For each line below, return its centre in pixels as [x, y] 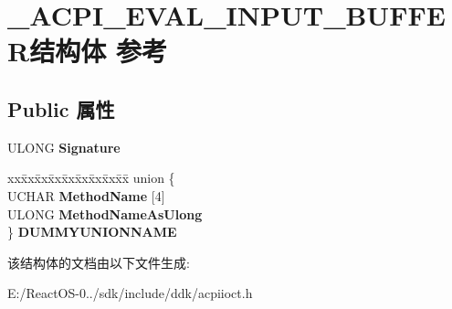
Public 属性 [61, 108]
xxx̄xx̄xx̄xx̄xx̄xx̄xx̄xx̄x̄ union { [91, 178]
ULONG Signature [64, 147]
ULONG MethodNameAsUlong [105, 213]
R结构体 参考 [87, 51]
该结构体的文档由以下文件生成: [99, 262]
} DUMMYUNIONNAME [92, 232]
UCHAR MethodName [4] [86, 195]
